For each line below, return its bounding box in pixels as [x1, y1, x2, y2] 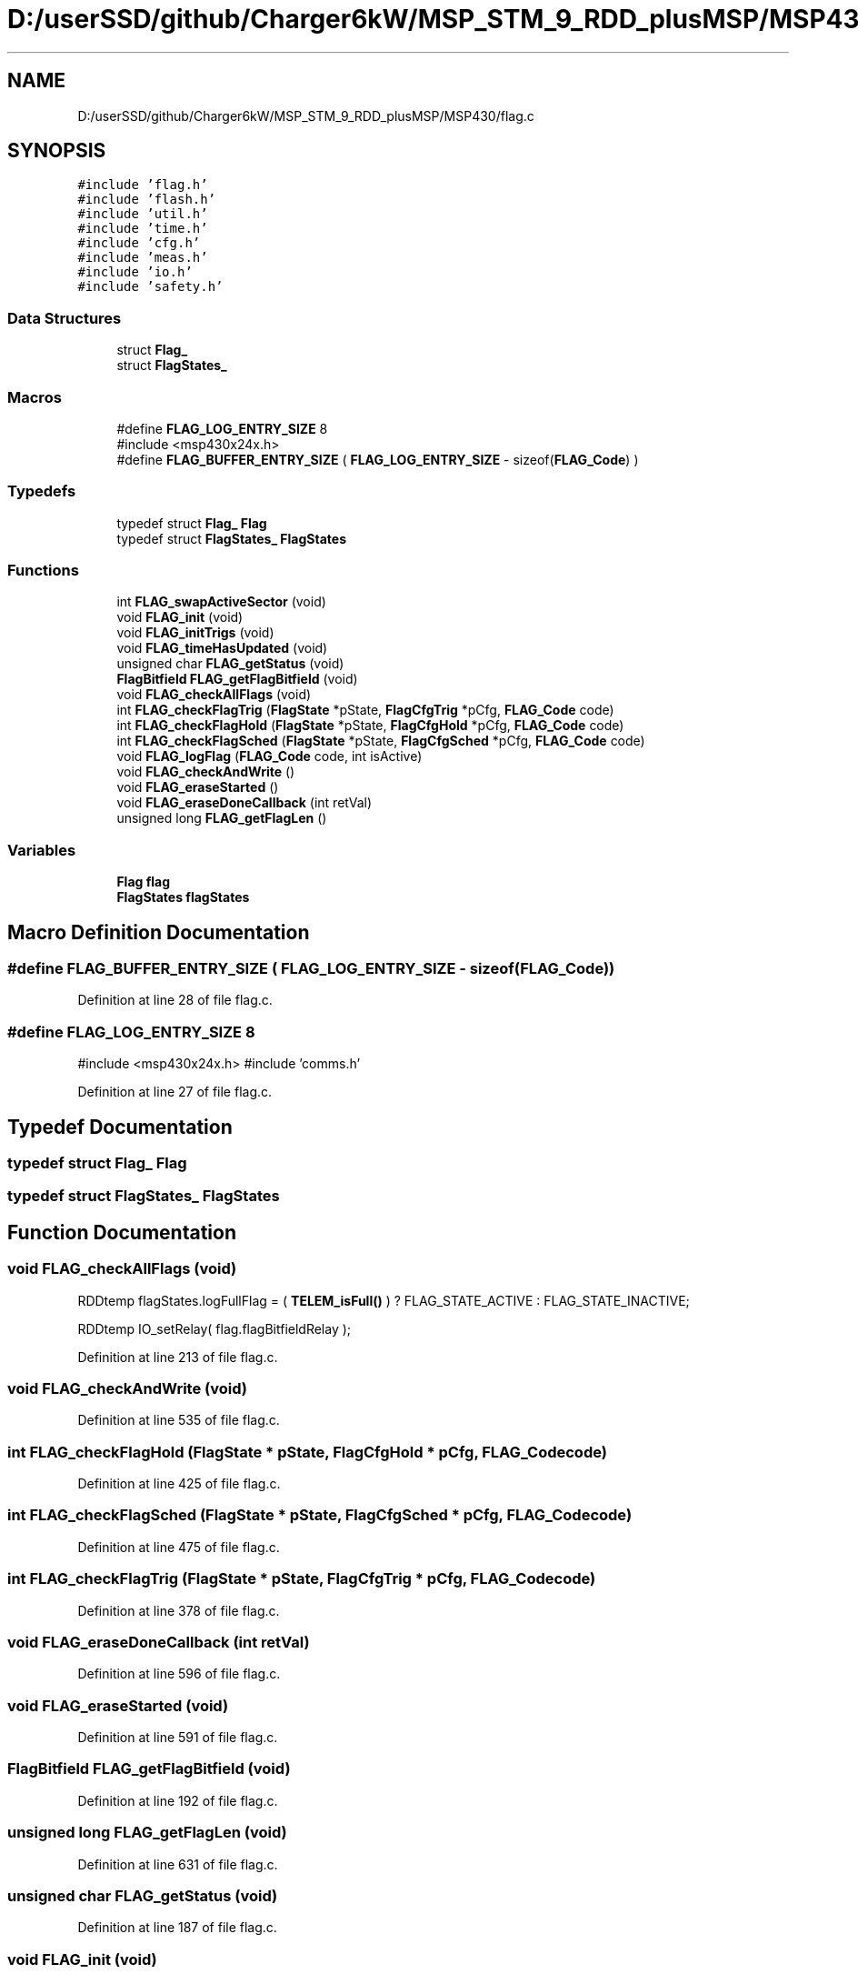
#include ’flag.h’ [77, 177, 208, 193]
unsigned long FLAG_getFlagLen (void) [7, 1823, 287, 1842]
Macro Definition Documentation [7, 920, 310, 944]
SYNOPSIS [7, 139, 106, 163]
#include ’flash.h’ [77, 192, 216, 207]
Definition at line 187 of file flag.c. [77, 1919, 277, 1936]
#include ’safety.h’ [77, 279, 224, 295]
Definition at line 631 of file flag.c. [77, 1856, 278, 1872]
